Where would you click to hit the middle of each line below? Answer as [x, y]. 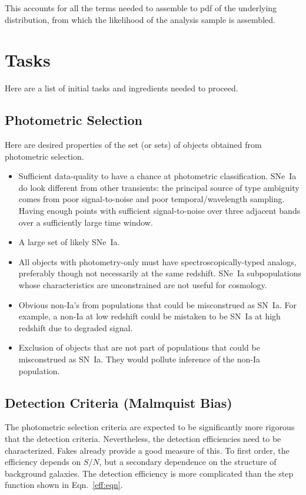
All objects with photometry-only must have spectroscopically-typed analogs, [157, 261]
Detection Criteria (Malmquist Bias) [119, 402]
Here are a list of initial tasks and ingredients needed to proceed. [122, 88]
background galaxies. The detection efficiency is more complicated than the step [149, 473]
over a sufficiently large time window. [86, 222]
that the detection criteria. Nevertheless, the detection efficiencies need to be [143, 438]
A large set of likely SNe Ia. [69, 242]
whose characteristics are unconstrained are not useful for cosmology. [143, 285]
